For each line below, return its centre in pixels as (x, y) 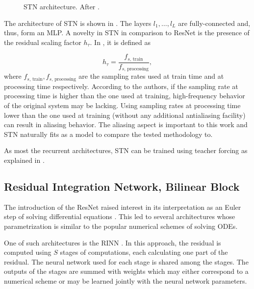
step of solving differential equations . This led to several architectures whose (120, 216)
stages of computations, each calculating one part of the (144, 252)
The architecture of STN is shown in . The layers (78, 23)
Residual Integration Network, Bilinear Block (122, 186)
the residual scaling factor (43, 42)
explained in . (24, 160)
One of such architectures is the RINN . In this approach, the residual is (113, 242)
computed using (28, 252)
